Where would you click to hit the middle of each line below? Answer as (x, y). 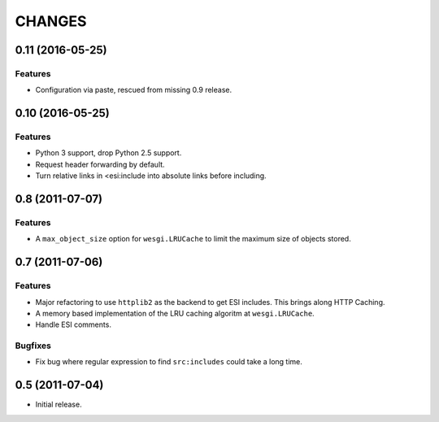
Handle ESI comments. (73, 324)
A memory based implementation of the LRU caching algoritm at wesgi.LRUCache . (175, 313)
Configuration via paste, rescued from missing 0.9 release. (133, 90)
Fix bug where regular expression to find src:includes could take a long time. (169, 362)
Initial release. (59, 405)
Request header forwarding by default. (100, 164)
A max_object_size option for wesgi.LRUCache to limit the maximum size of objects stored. (193, 239)
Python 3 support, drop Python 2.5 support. (109, 153)
